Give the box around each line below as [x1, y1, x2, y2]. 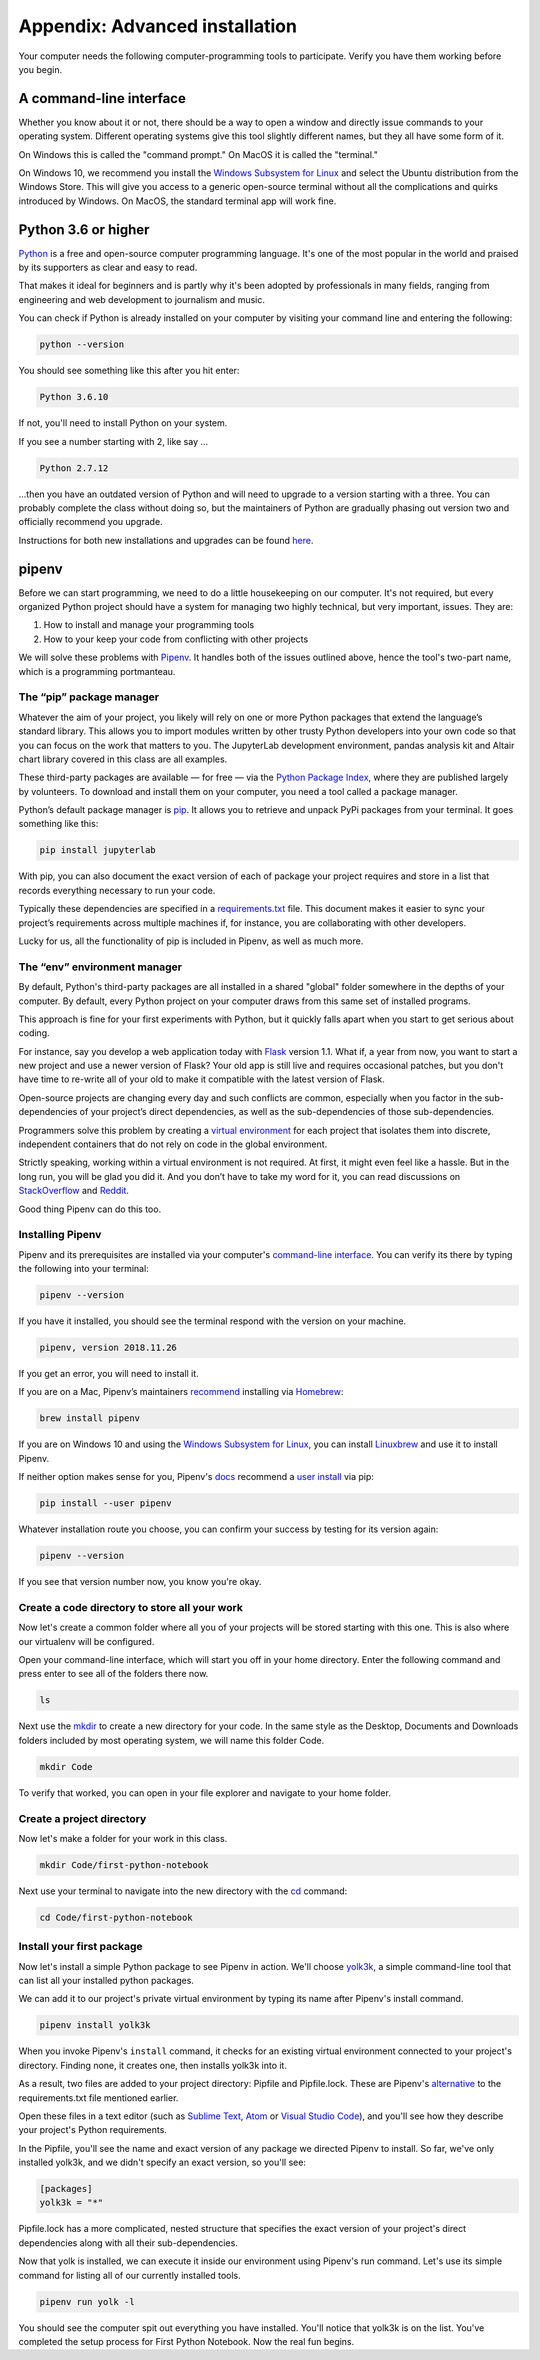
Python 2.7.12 [39, 462, 109, 474]
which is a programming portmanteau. [18, 665, 176, 677]
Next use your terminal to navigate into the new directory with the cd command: [18, 1885, 348, 1897]
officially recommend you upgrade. [18, 516, 164, 528]
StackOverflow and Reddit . [18, 1185, 130, 1197]
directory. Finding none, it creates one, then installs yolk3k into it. [18, 2059, 287, 2071]
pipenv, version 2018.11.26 [39, 1342, 177, 1354]
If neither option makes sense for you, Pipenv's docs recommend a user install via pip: [18, 1471, 375, 1483]
